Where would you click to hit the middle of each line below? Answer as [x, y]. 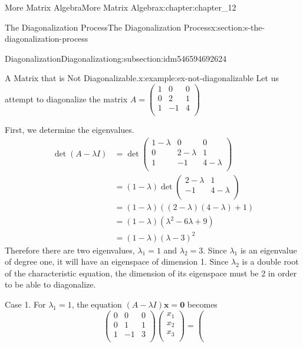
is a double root [270, 261]
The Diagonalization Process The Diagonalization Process [108, 27]
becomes [202, 304]
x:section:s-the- [238, 27]
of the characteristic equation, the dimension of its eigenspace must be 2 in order [151, 273]
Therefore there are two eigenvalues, [70, 250]
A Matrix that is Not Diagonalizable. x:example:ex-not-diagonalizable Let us [142, 78]
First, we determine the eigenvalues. [70, 130]
